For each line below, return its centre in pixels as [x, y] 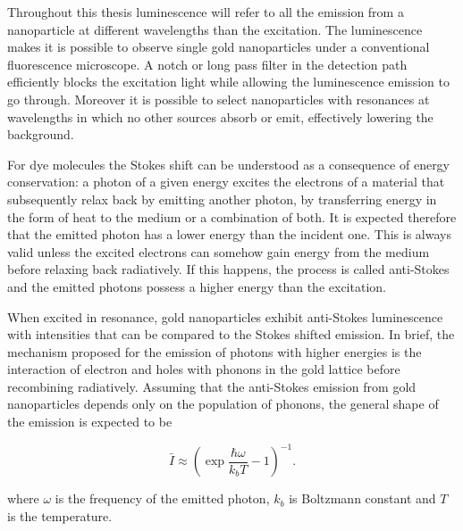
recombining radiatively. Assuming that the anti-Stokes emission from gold [212, 386]
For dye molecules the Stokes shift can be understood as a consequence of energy [229, 164]
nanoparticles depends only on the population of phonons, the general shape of [223, 404]
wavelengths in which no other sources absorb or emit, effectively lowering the [220, 116]
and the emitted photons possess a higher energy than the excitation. [197, 286]
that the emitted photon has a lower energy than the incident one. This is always [229, 234]
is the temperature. [60, 515]
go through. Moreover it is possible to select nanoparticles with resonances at [219, 99]
